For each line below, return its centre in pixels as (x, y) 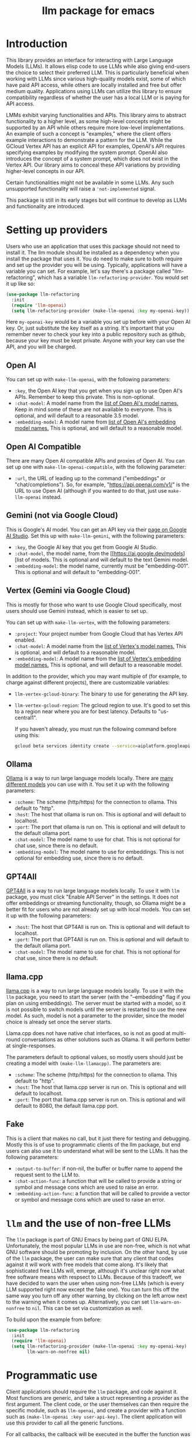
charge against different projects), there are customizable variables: (88, 682)
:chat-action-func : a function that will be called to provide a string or (98, 1181)
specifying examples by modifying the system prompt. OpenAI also (87, 152)
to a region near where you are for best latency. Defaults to (85, 711)
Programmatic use (52, 1376)
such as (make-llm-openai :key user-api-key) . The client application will (94, 1417)
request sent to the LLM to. (47, 1175)
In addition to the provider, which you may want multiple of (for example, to (97, 676)
